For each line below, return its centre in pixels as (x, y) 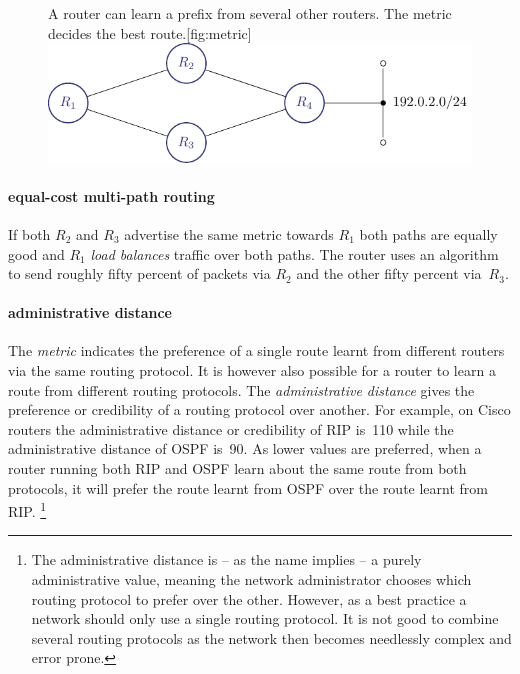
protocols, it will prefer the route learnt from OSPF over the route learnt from (248, 487)
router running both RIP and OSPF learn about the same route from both (237, 468)
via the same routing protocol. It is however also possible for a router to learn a (252, 370)
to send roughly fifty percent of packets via (139, 273)
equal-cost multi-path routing (111, 195)
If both (29, 233)
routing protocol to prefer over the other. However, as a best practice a (249, 598)
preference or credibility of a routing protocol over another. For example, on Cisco (259, 409)
